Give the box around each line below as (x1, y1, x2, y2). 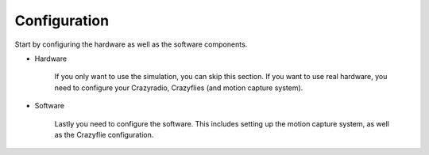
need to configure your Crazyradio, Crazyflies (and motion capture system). (54, 83, 303, 93)
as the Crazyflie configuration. (54, 130, 154, 139)
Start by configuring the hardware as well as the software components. (14, 40, 248, 49)
